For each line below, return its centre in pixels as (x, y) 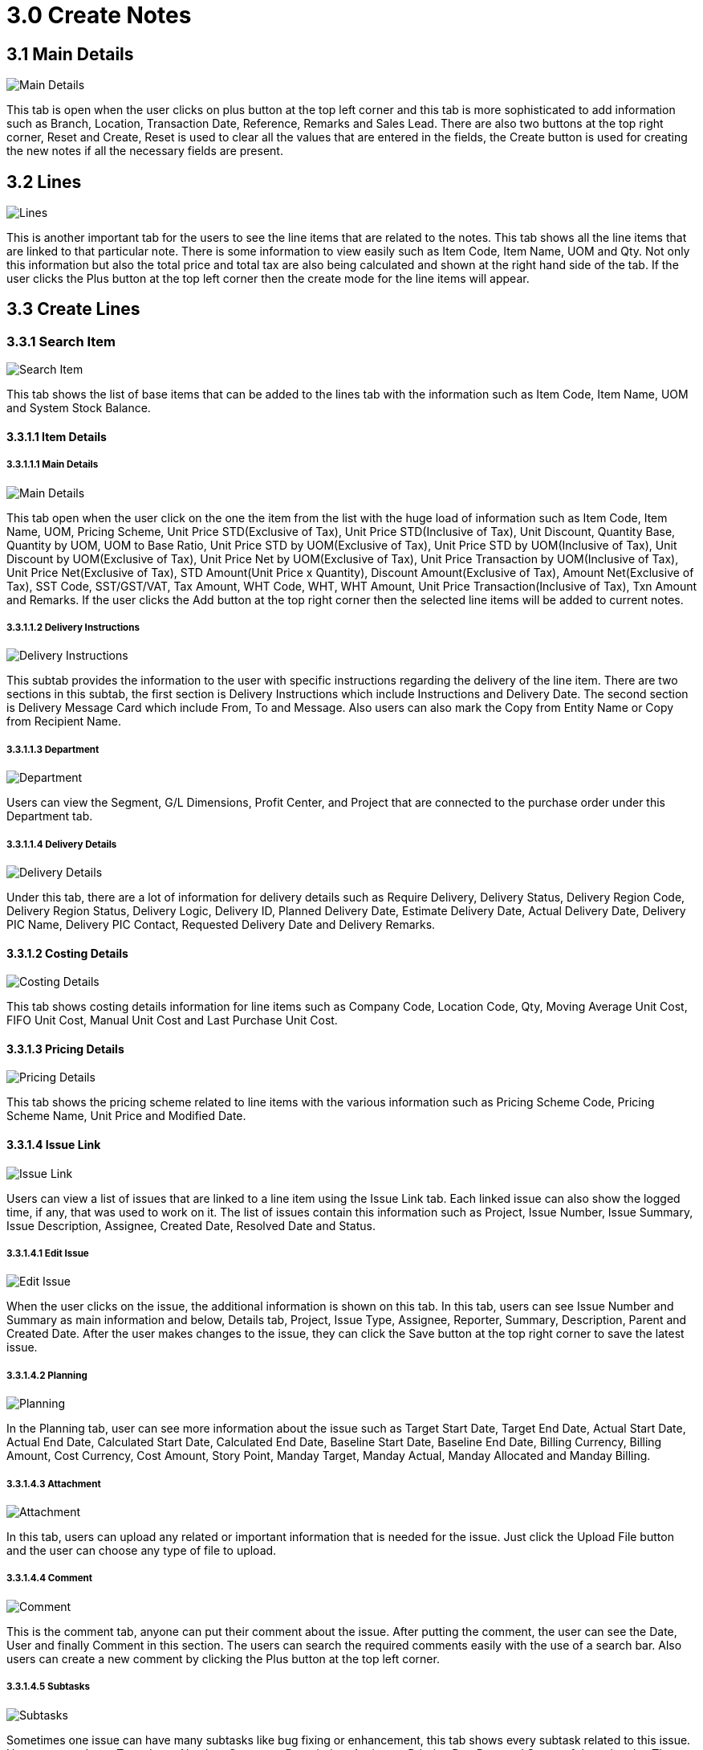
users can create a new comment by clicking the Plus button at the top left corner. (223, 1658)
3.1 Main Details (70, 54)
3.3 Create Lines (73, 309)
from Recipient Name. (64, 722)
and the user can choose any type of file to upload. (142, 1550)
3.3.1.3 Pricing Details (65, 1049)
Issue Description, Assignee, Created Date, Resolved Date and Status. (191, 1225)
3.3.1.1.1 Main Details (53, 465)
